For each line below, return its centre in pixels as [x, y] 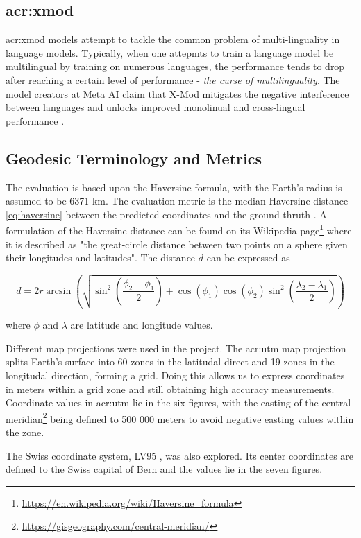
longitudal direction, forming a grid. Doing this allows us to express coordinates [175, 375]
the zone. [25, 432]
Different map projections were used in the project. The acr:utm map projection [176, 348]
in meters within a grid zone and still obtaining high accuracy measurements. [170, 389]
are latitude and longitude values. [142, 325]
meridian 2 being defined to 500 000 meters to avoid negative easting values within [180, 417]
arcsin [59, 291]
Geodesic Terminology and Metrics [134, 158]
